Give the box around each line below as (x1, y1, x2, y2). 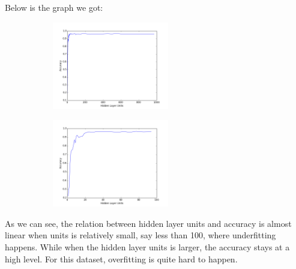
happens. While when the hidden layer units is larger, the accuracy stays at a (5, 240, 290, 253)
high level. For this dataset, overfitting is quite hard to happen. (5, 252, 238, 265)
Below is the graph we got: (5, 1, 103, 13)
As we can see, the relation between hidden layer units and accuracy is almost (5, 217, 292, 229)
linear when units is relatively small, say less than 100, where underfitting (5, 229, 276, 241)
